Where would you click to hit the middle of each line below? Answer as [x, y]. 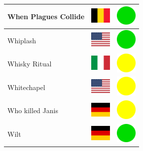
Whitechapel [26, 87]
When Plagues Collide [46, 16]
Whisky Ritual [30, 64]
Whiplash [22, 40]
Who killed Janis [33, 110]
